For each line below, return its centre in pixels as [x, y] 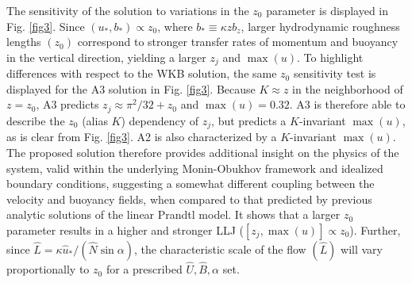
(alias [95, 120]
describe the [36, 120]
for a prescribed [144, 269]
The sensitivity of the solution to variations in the [128, 10]
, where [175, 26]
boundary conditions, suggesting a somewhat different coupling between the [191, 184]
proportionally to [48, 269]
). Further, [375, 229]
